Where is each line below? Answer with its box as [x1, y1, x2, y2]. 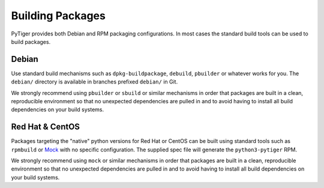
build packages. [11, 38, 51, 45]
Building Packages [11, 9, 106, 22]
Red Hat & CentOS [11, 122, 80, 132]
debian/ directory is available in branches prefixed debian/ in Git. [11, 78, 178, 85]
